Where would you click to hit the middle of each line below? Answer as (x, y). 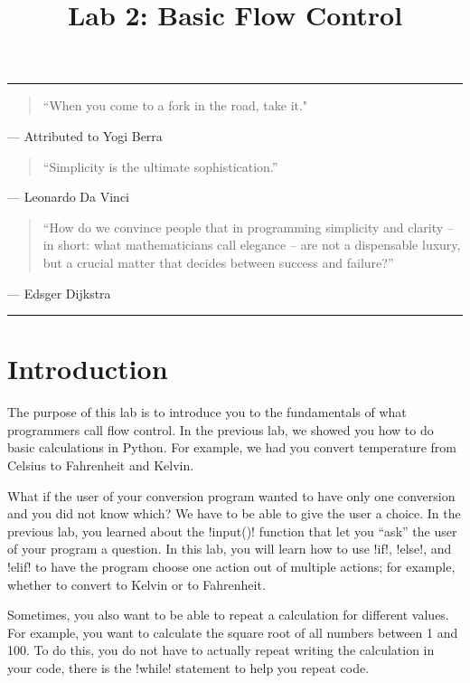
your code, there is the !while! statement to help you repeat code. (188, 667)
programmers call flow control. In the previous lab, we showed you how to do (221, 429)
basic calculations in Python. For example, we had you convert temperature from (232, 447)
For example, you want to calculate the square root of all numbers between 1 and (233, 632)
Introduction (88, 369)
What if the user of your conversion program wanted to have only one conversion (231, 495)
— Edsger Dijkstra (59, 293)
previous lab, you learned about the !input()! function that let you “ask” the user (232, 531)
